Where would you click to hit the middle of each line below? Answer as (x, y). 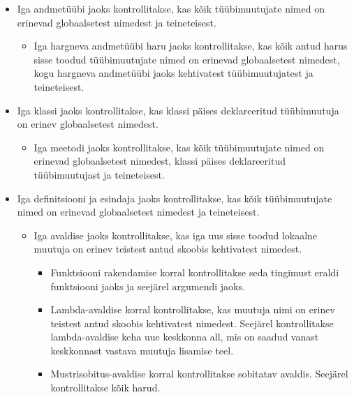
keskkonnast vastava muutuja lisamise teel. (142, 350)
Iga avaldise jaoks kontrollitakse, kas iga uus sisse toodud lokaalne (176, 235)
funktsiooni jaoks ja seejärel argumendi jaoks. (148, 286)
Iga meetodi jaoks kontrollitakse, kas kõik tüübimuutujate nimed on (179, 147)
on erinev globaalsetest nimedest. (88, 124)
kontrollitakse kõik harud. (105, 388)
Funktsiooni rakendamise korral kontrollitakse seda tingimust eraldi (195, 272)
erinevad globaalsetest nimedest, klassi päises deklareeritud (160, 161)
